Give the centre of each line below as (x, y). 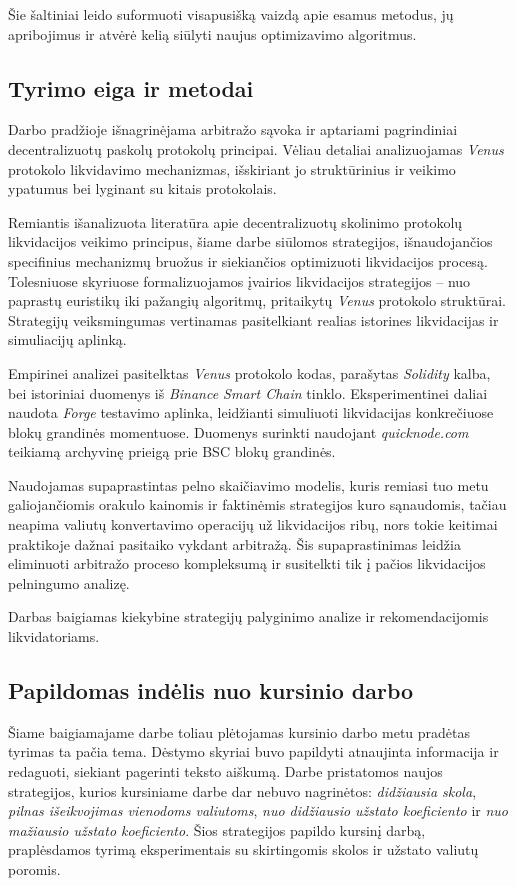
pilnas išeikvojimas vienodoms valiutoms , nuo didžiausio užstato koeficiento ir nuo (258, 810)
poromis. (34, 869)
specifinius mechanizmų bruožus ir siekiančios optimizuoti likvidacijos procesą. (248, 260)
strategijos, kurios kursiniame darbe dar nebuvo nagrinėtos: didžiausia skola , (242, 790)
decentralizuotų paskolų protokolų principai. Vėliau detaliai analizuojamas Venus (256, 148)
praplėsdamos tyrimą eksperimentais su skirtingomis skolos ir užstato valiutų (243, 849)
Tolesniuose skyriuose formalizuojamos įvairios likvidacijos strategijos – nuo (239, 280)
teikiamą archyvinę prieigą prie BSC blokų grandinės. (172, 451)
